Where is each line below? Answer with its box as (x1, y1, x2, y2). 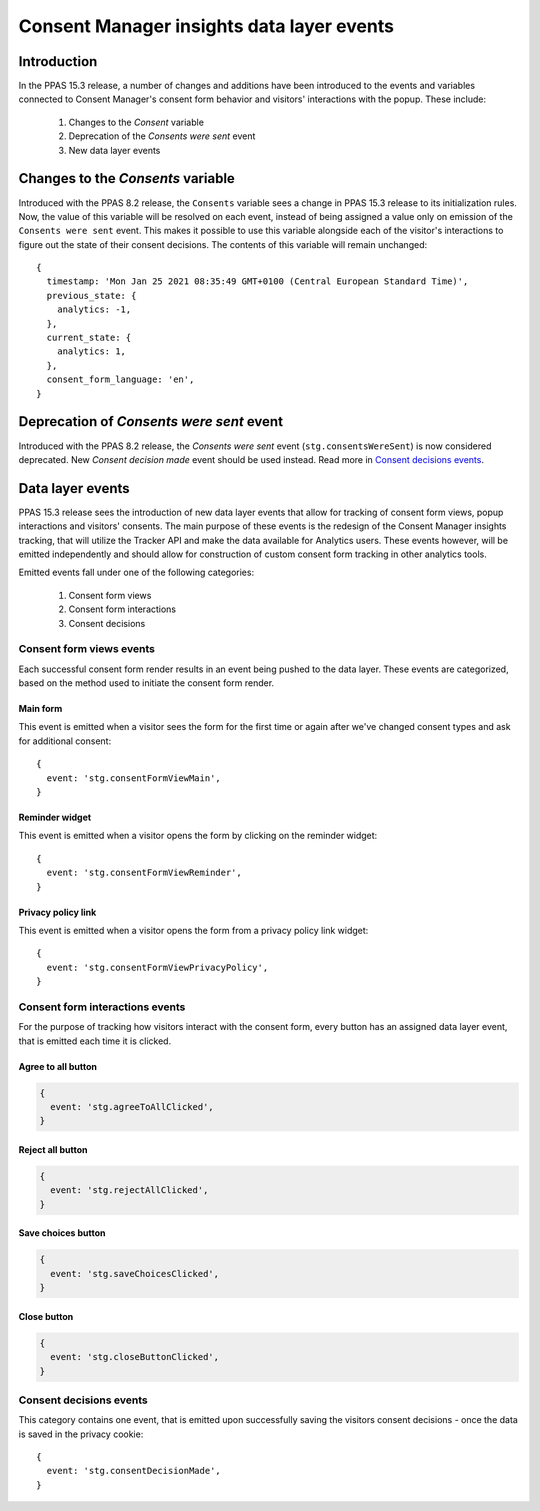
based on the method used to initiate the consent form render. (18, 677, 275, 689)
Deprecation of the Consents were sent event (68, 130, 256, 142)
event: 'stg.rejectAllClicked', (50, 1185, 209, 1196)
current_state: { (46, 332, 132, 344)
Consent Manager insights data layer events (18, 15, 395, 37)
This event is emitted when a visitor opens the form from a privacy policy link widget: (18, 924, 369, 936)
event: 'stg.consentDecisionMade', (46, 1465, 222, 1477)
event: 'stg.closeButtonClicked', (50, 1351, 220, 1363)
